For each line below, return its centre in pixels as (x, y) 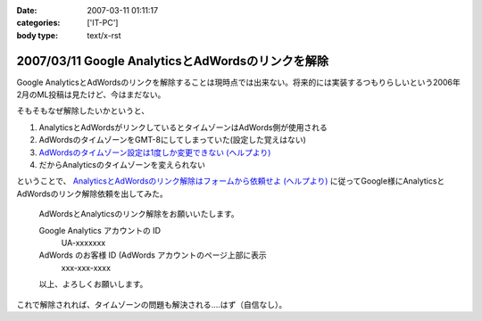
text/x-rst (104, 35)
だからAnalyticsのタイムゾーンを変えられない (122, 165)
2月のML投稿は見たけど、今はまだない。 (91, 95)
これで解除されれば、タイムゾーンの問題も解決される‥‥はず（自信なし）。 (152, 304)
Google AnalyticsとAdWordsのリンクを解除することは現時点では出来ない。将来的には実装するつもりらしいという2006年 (239, 82)
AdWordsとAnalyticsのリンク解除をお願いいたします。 (139, 214)
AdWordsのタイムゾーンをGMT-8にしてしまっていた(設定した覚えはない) (173, 140)
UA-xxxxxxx (83, 243)
